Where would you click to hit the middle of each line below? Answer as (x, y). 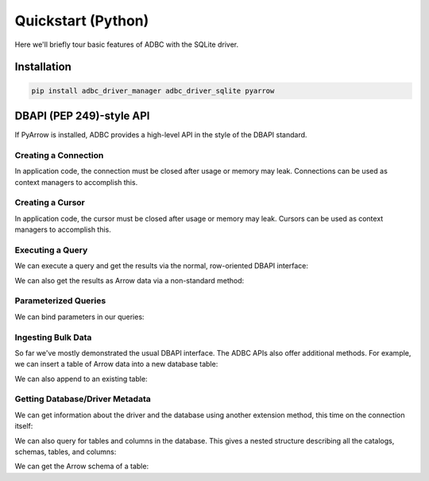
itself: (24, 426)
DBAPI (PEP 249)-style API (82, 115)
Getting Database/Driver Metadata (83, 399)
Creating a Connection (59, 155)
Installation (43, 67)
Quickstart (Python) (82, 21)
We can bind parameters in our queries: (79, 317)
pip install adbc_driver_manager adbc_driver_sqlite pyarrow (153, 90)
